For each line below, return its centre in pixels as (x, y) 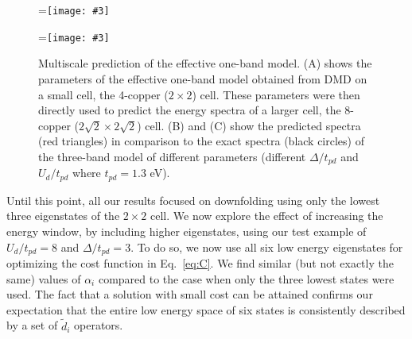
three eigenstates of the (63, 216)
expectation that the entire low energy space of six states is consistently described (206, 309)
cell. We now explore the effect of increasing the (267, 216)
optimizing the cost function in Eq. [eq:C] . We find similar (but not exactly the (200, 263)
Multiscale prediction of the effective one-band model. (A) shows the (205, 63)
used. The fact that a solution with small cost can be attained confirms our (190, 294)
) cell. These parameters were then (276, 94)
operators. (99, 325)
